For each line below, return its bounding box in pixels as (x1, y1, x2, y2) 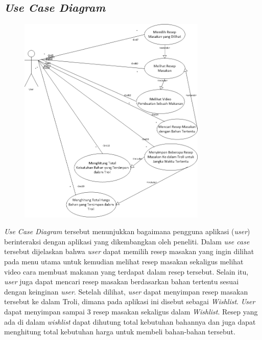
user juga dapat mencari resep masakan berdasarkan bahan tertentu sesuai (4, 276, 239, 287)
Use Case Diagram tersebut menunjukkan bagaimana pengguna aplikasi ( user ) (4, 226, 250, 237)
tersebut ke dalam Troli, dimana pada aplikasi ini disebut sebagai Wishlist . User (4, 296, 255, 307)
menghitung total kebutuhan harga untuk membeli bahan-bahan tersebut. (4, 326, 235, 337)
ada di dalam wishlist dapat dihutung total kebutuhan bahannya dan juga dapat (4, 316, 256, 327)
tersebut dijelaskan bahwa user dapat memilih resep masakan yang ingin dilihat (4, 246, 254, 257)
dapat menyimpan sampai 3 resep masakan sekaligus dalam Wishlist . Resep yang (4, 306, 258, 317)
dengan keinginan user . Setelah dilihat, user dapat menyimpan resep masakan (4, 286, 248, 297)
